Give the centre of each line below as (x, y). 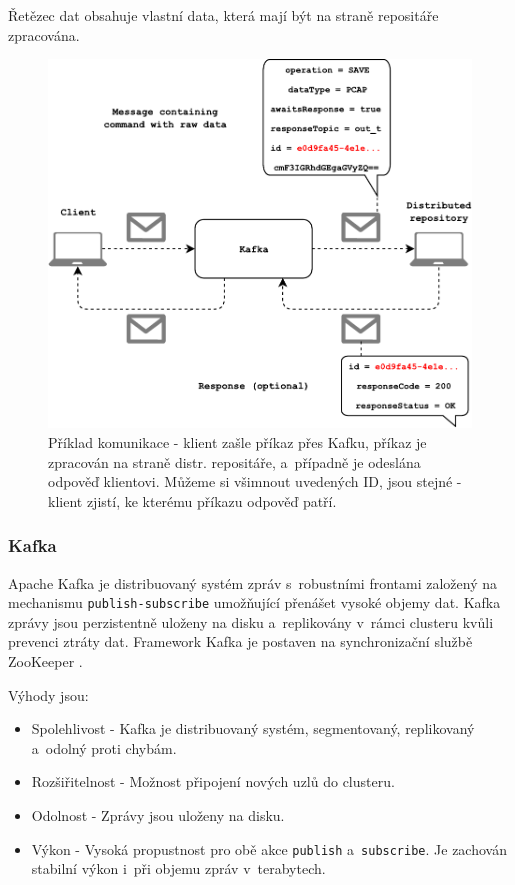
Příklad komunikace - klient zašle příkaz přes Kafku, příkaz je (237, 441)
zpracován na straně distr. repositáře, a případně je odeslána (234, 461)
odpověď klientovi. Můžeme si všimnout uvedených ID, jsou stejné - (255, 481)
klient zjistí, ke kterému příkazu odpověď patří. (192, 500)
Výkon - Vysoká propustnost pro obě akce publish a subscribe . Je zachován (269, 848)
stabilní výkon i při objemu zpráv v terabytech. (178, 868)
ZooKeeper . (45, 660)
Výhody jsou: (48, 694)
